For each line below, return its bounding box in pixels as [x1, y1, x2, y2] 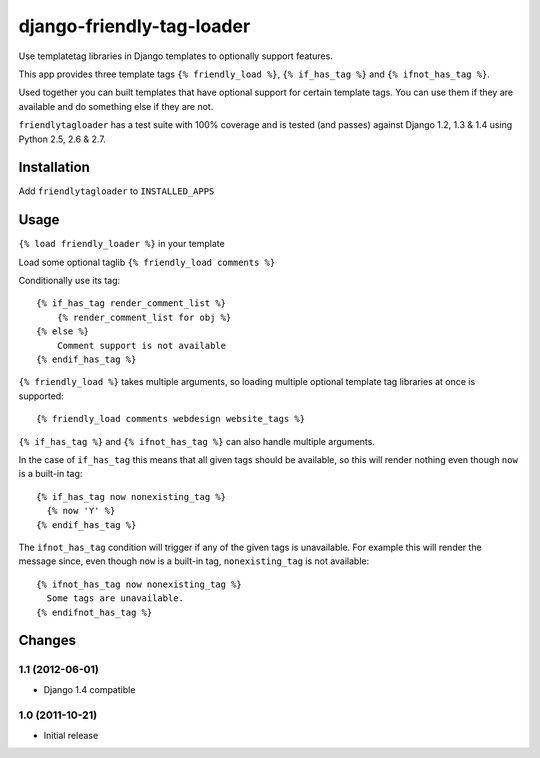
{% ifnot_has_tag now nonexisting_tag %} [36, 578, 242, 590]
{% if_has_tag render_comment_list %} [36, 298, 227, 309]
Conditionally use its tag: [18, 275, 121, 287]
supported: [18, 390, 64, 402]
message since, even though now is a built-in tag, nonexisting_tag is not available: [18, 555, 370, 567]
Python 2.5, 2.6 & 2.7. [18, 133, 107, 145]
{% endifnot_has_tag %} [36, 606, 153, 618]
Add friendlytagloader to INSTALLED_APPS [18, 185, 215, 197]
